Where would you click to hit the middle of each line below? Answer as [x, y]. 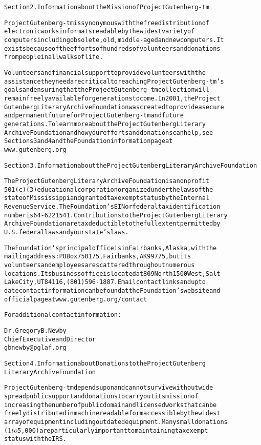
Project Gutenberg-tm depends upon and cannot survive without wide [109, 388]
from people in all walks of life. [54, 57]
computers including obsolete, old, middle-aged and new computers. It [114, 40]
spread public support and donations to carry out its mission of [101, 396]
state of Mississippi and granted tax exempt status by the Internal [107, 198]
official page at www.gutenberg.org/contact [76, 299]
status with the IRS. [35, 439]
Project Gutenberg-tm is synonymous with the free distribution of [107, 23]
